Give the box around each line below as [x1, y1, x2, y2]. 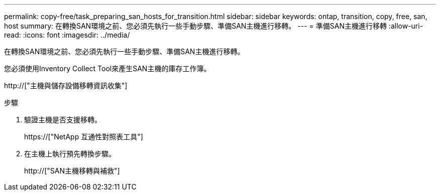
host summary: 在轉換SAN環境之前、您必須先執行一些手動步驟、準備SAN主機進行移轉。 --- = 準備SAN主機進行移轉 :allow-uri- [4, 22, 423, 30]
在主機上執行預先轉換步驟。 [24, 149, 116, 158]
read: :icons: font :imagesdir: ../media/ [4, 31, 130, 39]
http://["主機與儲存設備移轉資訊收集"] [4, 81, 128, 90]
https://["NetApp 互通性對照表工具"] [24, 132, 143, 141]
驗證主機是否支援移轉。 [24, 115, 101, 124]
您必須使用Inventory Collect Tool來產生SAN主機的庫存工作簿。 [4, 64, 211, 73]
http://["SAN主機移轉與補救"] [24, 166, 120, 175]
